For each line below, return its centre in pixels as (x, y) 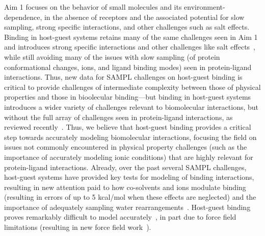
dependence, (23, 17)
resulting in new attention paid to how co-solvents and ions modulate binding (125, 187)
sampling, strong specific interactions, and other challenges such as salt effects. (127, 27)
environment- (205, 7)
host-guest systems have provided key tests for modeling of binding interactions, (129, 177)
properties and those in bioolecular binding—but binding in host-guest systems (128, 97)
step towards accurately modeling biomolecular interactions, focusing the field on (130, 137)
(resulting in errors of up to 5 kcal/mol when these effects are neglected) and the (130, 197)
